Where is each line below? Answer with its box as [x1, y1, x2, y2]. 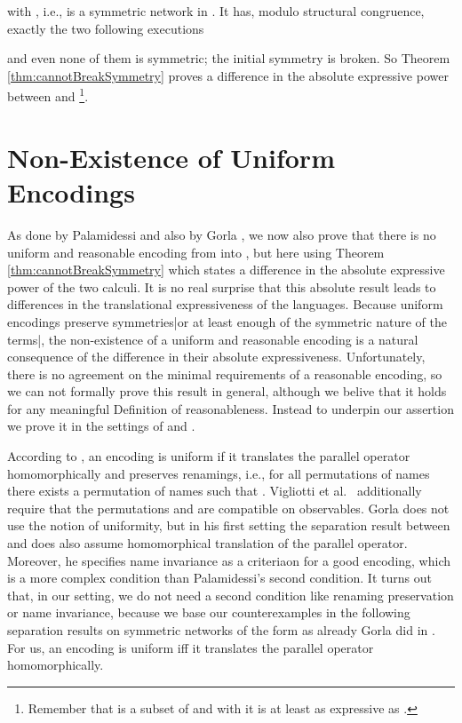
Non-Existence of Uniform [7, 139, 335, 175]
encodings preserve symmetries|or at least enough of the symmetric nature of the [7, 312, 447, 330]
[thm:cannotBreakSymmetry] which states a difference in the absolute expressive [7, 260, 445, 279]
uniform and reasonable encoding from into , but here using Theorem [7, 242, 385, 261]
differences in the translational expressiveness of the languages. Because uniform [7, 295, 443, 314]
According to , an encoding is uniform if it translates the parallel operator [7, 447, 410, 465]
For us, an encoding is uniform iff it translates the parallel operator [7, 638, 374, 656]
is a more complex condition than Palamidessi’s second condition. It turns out [7, 568, 432, 587]
